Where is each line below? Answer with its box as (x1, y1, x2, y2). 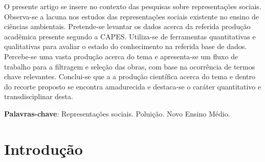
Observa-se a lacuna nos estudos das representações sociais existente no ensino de (4, 11, 259, 21)
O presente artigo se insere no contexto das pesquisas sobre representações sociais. (4, 1, 261, 11)
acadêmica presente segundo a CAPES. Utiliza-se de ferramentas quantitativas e (4, 31, 256, 41)
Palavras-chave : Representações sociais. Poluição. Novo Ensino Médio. (4, 108, 230, 119)
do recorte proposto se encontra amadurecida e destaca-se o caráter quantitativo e (4, 81, 261, 91)
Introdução (4, 138, 83, 159)
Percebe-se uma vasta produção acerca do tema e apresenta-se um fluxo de (4, 51, 238, 61)
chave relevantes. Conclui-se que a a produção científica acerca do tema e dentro (4, 71, 256, 82)
